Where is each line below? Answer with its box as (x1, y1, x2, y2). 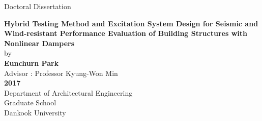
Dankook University (4, 107, 66, 117)
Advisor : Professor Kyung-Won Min (4, 67, 118, 78)
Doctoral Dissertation (4, 1, 71, 11)
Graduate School (4, 97, 56, 108)
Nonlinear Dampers (4, 37, 75, 48)
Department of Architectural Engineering (4, 87, 133, 98)
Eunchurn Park (4, 57, 59, 68)
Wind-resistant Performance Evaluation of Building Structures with (4, 28, 247, 38)
